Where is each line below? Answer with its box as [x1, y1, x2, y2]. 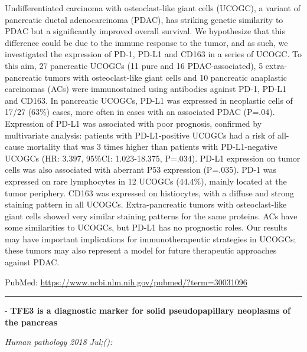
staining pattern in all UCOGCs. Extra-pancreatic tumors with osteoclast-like [5, 198, 287, 210]
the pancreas [5, 315, 58, 328]
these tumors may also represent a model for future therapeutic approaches [5, 244, 277, 256]
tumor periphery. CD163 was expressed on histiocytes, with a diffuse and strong [5, 186, 294, 199]
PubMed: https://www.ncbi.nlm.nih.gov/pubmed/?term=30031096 [5, 275, 247, 288]
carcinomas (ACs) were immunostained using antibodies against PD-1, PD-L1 [5, 83, 287, 95]
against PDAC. [5, 256, 60, 268]
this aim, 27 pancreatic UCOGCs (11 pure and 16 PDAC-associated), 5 [5, 59, 263, 71]
